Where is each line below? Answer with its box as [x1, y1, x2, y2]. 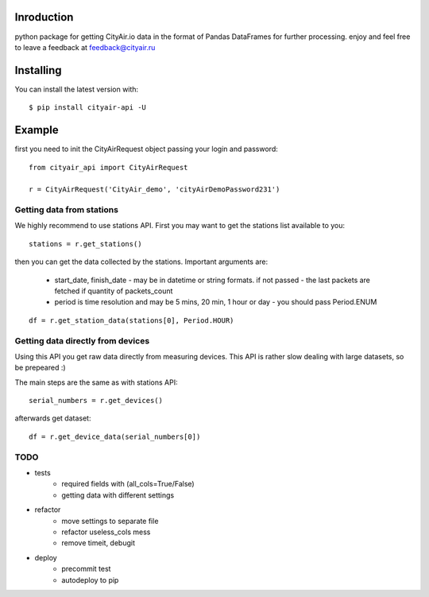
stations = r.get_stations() [29, 239, 142, 248]
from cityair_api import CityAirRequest [29, 163, 188, 172]
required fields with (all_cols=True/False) [61, 479, 195, 489]
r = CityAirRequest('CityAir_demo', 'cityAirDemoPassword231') [29, 185, 280, 194]
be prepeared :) [14, 362, 67, 373]
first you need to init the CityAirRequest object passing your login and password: [14, 144, 278, 154]
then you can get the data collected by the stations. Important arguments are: [14, 257, 269, 266]
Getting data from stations [14, 204, 119, 215]
